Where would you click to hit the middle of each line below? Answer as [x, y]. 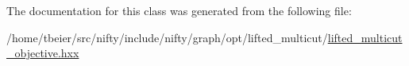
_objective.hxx [43, 53]
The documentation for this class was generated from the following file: [179, 10]
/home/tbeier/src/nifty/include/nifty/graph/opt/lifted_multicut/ [167, 37]
